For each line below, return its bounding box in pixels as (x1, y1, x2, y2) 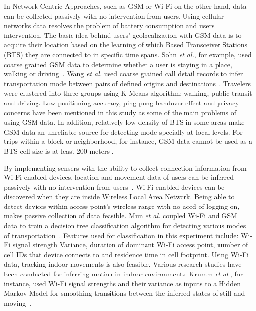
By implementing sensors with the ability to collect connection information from (4, 162, 247, 173)
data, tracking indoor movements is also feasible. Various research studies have (4, 259, 242, 269)
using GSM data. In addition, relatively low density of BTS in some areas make (4, 117, 245, 127)
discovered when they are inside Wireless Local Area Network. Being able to (4, 191, 235, 202)
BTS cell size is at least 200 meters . (4, 145, 114, 156)
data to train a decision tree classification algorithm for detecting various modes (4, 220, 246, 231)
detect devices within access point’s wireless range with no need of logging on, (4, 201, 240, 211)
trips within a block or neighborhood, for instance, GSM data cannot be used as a (4, 136, 253, 146)
